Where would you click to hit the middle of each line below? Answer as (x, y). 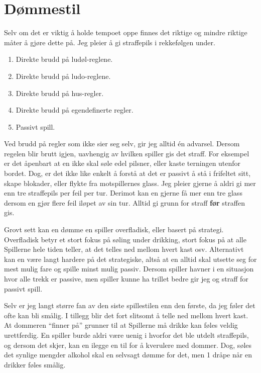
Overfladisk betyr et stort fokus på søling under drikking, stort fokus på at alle (125, 239)
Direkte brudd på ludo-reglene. (63, 76)
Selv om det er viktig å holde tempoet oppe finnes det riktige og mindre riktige (126, 32)
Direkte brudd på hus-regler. (60, 93)
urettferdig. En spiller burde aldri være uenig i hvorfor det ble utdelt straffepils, (126, 335)
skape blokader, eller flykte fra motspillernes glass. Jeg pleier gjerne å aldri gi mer (130, 183)
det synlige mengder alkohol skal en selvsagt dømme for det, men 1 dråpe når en (128, 355)
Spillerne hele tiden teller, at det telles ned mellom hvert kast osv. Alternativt (124, 249)
